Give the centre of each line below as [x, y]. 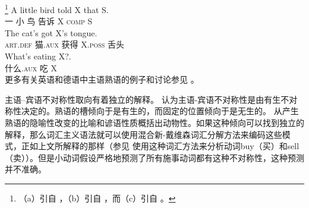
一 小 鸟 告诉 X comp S [49, 21]
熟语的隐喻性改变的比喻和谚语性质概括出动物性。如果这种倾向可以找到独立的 [154, 122]
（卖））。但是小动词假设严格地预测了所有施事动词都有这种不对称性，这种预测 [154, 157]
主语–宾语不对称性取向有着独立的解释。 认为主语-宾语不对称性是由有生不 [147, 99]
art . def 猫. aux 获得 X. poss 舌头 [65, 44]
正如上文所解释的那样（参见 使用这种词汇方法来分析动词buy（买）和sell [160, 146]
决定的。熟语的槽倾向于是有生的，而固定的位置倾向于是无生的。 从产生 [160, 111]
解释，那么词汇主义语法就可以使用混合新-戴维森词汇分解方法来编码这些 [144, 134]
